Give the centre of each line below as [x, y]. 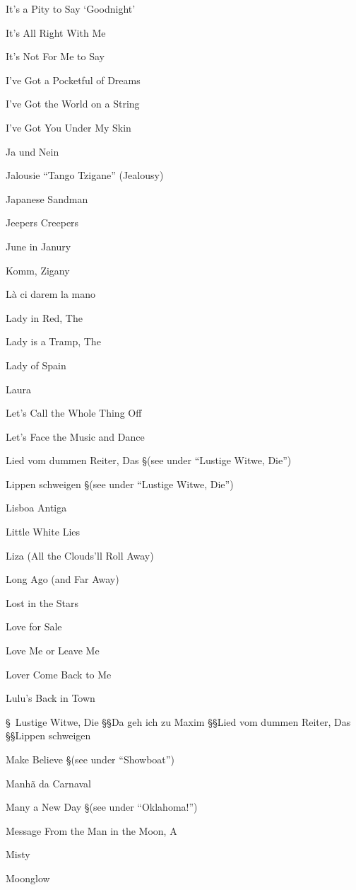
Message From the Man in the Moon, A [91, 830]
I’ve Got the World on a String [73, 104]
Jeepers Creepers [42, 223]
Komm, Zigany [38, 270]
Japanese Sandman [47, 198]
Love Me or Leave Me [53, 651]
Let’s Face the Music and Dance [75, 436]
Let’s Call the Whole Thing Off [74, 413]
